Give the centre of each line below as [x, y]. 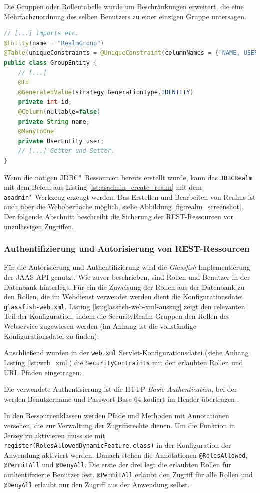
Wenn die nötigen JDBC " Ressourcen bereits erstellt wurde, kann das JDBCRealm [128, 177]
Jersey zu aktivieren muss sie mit [55, 435]
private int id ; [45, 102]
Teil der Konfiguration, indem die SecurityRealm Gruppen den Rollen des [117, 316]
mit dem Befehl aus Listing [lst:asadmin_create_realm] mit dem [103, 187]
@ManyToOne [36, 131]
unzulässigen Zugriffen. [39, 226]
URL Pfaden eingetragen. [43, 372]
